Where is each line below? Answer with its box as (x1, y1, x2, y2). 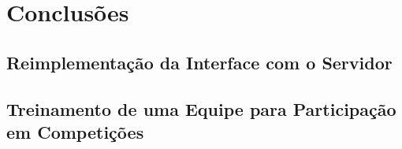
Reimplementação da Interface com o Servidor (6, 50, 393, 74)
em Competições (6, 119, 144, 143)
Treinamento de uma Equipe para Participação (6, 96, 396, 121)
